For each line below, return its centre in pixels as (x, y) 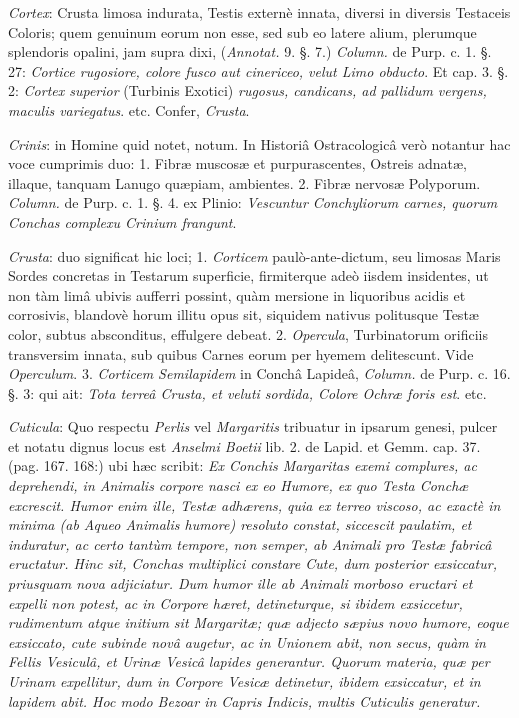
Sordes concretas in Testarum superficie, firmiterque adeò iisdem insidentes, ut (248, 275)
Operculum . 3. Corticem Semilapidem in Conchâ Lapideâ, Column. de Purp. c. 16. (259, 373)
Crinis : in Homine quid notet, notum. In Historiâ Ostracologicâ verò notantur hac (259, 143)
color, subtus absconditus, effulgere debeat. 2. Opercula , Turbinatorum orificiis (248, 333)
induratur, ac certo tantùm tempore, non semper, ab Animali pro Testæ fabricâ (250, 543)
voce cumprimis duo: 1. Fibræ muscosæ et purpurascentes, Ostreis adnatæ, (238, 163)
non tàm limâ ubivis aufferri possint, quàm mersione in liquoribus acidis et (237, 294)
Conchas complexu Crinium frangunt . (122, 221)
